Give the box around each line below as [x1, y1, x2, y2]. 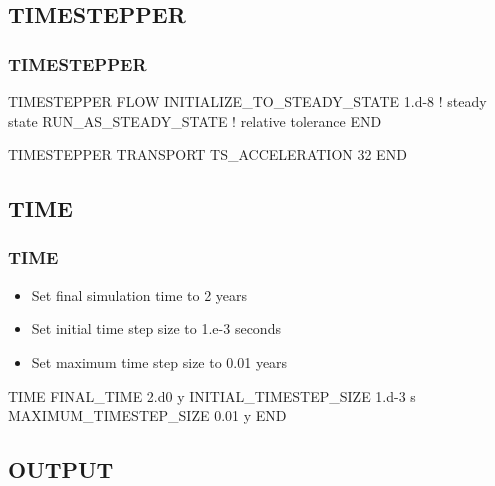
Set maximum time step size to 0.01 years [31, 351, 288, 372]
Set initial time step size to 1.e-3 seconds [31, 318, 281, 339]
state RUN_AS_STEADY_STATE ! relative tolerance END [8, 110, 382, 131]
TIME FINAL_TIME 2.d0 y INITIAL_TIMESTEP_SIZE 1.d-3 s [8, 385, 416, 406]
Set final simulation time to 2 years [31, 284, 248, 305]
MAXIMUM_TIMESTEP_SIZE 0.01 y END [8, 405, 287, 426]
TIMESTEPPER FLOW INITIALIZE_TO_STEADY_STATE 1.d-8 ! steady [8, 91, 487, 111]
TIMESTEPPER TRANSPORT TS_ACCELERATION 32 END [8, 144, 407, 165]
